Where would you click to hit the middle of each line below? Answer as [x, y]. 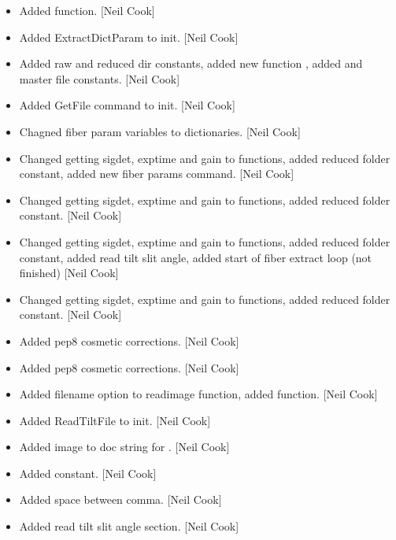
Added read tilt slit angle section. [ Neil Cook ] [129, 526]
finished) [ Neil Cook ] [69, 273]
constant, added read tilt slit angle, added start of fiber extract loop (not [196, 257]
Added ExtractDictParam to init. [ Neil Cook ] [129, 37]
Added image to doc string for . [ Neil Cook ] [124, 447]
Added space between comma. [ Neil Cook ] [120, 499]
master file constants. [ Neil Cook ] [100, 78]
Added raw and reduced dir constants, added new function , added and [191, 63]
